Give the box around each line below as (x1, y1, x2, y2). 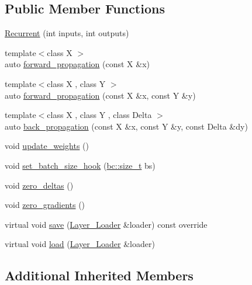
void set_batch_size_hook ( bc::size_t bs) (5, 159, 156, 171)
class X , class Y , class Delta (47, 109, 152, 121)
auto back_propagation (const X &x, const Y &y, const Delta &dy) (5, 120, 248, 132)
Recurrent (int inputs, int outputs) (5, 27, 129, 39)
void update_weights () (5, 140, 89, 152)
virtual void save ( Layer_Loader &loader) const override (5, 218, 208, 230)
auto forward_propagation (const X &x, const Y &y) (5, 89, 196, 101)
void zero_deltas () (5, 179, 74, 191)
